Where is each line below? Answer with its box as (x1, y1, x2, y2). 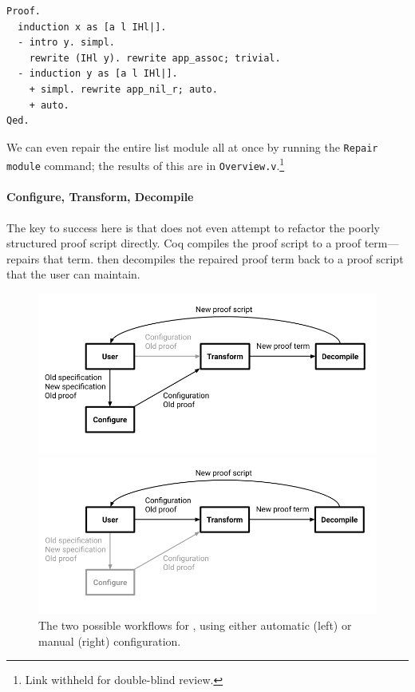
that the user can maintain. (6, 266, 140, 283)
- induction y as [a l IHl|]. (18, 68, 178, 80)
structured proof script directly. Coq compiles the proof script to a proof (6, 235, 361, 251)
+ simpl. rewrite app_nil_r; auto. (29, 83, 218, 95)
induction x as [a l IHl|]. (18, 21, 167, 33)
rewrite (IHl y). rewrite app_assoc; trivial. (29, 52, 281, 64)
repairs (6, 250, 40, 267)
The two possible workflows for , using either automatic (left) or (38, 616, 352, 633)
